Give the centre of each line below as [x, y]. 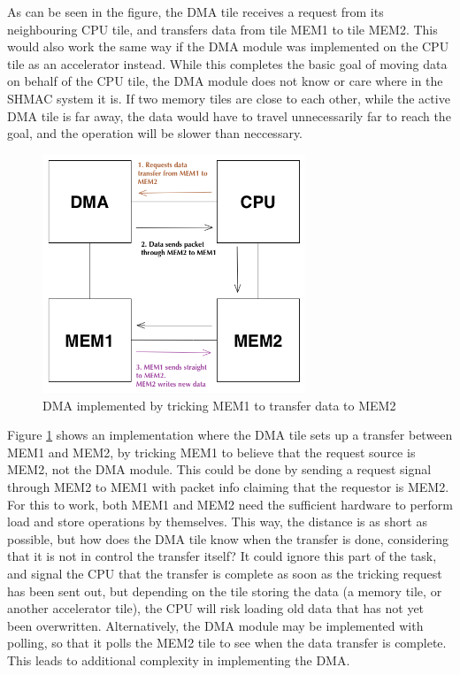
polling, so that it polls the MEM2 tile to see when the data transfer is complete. [227, 643]
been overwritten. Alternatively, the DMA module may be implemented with [215, 625]
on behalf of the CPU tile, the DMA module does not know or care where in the [225, 81]
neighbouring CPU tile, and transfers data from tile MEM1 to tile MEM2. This [222, 29]
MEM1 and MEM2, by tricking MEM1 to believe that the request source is [211, 452]
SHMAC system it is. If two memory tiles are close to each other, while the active [229, 98]
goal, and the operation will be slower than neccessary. [155, 133]
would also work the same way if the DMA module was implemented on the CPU [228, 46]
